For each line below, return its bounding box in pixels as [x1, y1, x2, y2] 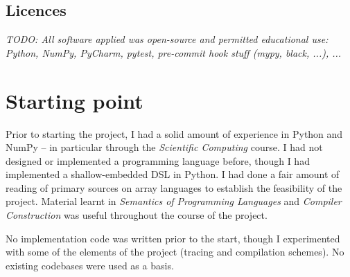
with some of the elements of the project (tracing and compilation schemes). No [6, 244, 344, 259]
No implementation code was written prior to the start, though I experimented [6, 231, 340, 245]
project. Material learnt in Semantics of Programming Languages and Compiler [6, 194, 342, 208]
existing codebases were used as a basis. [6, 258, 174, 272]
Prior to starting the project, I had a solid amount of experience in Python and [6, 126, 343, 141]
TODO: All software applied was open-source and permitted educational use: [6, 32, 329, 46]
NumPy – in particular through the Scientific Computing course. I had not [6, 140, 323, 154]
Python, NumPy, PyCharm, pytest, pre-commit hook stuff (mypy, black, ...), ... [6, 45, 342, 60]
